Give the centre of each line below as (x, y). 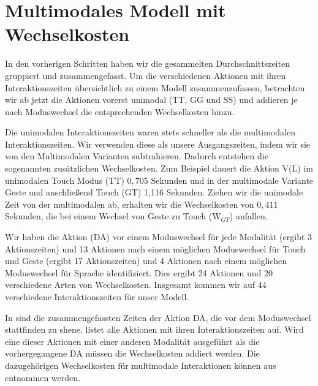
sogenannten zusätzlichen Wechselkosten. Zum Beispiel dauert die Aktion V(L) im (159, 168)
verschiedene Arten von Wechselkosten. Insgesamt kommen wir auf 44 (136, 285)
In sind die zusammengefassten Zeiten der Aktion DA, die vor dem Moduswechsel (158, 317)
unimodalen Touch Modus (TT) (65, 180)
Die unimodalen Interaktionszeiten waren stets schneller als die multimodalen (150, 132)
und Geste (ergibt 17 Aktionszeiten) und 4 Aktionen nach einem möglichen (146, 261)
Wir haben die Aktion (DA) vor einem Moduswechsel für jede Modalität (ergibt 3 (159, 237)
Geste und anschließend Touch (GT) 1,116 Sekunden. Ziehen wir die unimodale (154, 192)
